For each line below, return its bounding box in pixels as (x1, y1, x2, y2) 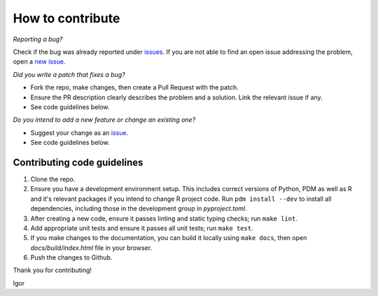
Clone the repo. (30, 175, 76, 183)
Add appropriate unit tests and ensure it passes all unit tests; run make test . (30, 224, 253, 232)
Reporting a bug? (13, 35, 63, 43)
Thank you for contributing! (13, 266, 92, 274)
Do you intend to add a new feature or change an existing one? (13, 115, 196, 124)
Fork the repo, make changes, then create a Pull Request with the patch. (30, 83, 239, 92)
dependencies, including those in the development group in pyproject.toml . (30, 204, 248, 213)
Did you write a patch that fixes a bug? (13, 70, 125, 78)
